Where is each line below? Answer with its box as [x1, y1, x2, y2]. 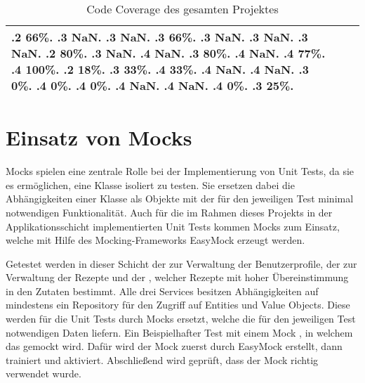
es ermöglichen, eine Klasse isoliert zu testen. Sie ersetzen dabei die [6, 177, 295, 192]
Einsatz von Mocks [6, 123, 192, 152]
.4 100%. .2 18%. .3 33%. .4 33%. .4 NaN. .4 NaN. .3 [11, 61, 309, 77]
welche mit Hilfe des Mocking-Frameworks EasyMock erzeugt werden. [6, 233, 305, 247]
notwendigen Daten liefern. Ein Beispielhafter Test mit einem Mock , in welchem [6, 325, 353, 339]
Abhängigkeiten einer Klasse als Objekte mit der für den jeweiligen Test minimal [6, 191, 354, 206]
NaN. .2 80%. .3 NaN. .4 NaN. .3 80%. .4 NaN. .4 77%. [11, 45, 326, 61]
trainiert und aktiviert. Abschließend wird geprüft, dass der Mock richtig [6, 352, 319, 367]
